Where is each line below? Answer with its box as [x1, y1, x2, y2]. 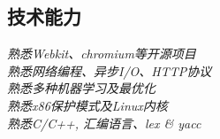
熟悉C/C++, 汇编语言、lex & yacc [7, 113, 201, 132]
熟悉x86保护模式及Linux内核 [7, 96, 168, 114]
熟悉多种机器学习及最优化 [7, 79, 156, 97]
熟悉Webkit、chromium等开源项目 [7, 44, 196, 63]
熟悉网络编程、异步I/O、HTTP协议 [7, 61, 212, 80]
